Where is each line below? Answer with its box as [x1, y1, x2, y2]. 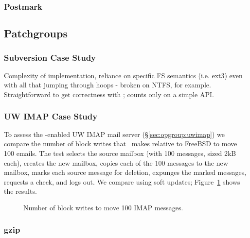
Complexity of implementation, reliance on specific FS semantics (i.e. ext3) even [4, 70, 243, 80]
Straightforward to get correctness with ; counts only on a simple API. [4, 89, 214, 100]
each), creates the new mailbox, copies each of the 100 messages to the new [4, 157, 228, 168]
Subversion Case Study [4, 51, 96, 63]
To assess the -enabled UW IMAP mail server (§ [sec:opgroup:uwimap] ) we [4, 129, 225, 139]
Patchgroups [4, 26, 68, 41]
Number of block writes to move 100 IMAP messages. [23, 203, 183, 212]
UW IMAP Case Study [4, 110, 98, 122]
